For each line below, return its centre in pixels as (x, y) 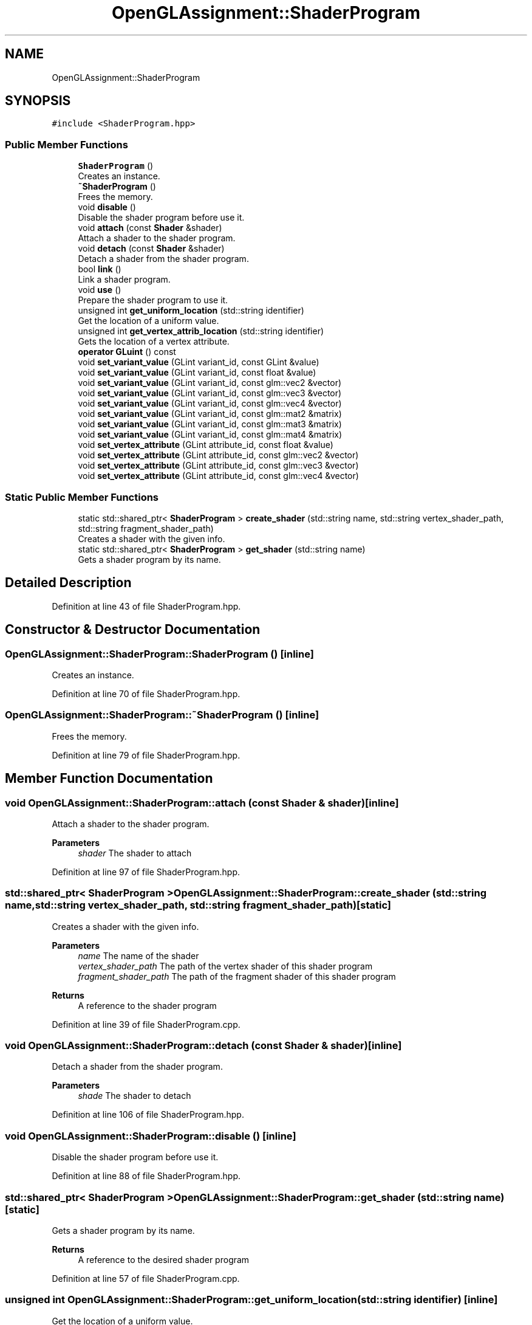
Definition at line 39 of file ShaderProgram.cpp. (146, 1024)
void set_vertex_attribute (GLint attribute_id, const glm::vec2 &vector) (218, 455)
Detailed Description (68, 583)
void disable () (107, 207)
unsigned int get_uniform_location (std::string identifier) (191, 311)
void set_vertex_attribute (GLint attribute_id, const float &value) (206, 445)
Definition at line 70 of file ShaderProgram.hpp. (146, 694)
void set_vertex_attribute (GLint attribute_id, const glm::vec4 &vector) (218, 476)
